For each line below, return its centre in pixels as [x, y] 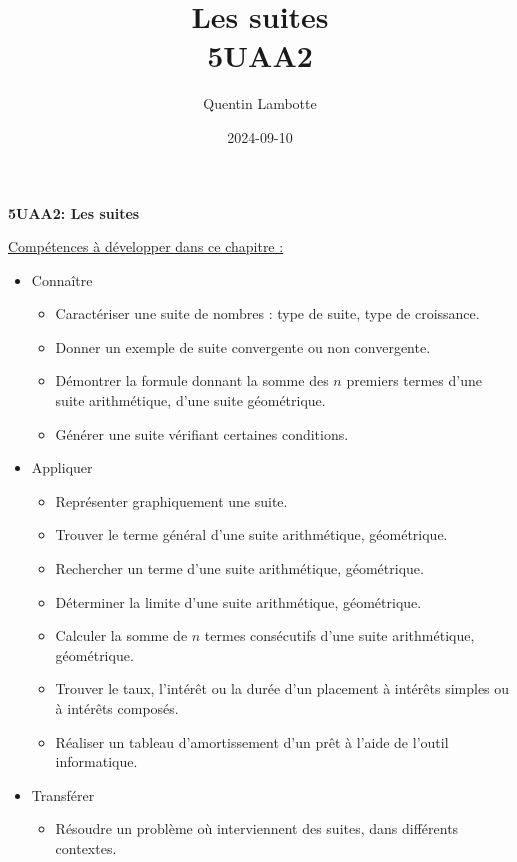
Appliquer [62, 467]
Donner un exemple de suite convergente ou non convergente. [243, 346]
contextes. [86, 847]
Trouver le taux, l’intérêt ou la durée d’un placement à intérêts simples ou [282, 688]
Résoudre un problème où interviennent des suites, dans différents [257, 828]
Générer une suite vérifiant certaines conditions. [202, 433]
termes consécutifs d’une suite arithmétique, [339, 635]
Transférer [63, 794]
